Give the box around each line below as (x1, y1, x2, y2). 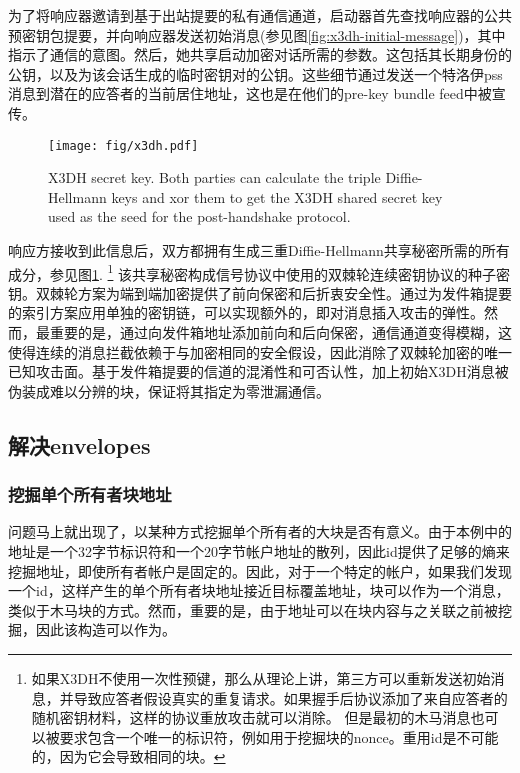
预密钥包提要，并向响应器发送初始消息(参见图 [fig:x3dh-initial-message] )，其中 (8, 24, 506, 45)
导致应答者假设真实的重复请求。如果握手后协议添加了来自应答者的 (73, 687, 508, 708)
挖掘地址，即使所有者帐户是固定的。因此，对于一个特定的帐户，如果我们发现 (8, 560, 512, 581)
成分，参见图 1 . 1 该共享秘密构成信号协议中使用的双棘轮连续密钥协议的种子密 (8, 260, 511, 284)
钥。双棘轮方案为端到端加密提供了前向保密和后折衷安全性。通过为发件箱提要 (8, 282, 512, 303)
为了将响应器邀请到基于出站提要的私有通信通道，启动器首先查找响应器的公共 (8, 5, 512, 25)
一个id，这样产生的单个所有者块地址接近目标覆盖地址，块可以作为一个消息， (8, 580, 510, 601)
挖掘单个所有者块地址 (8, 482, 172, 507)
